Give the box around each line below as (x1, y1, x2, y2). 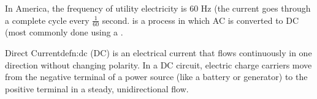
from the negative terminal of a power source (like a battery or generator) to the (5, 70, 308, 83)
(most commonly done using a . (5, 26, 123, 38)
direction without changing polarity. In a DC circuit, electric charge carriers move (5, 58, 312, 71)
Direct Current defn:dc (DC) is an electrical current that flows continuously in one (5, 46, 312, 59)
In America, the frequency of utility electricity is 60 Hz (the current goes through (5, 2, 311, 14)
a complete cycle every (5, 13, 90, 26)
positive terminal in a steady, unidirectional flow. (5, 82, 189, 95)
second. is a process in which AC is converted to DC (102, 13, 299, 26)
